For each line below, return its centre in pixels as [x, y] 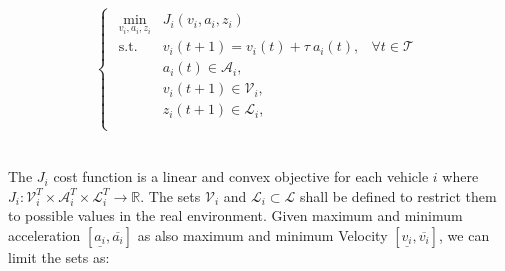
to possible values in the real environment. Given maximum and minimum [235, 215]
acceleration [44, 234]
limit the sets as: [59, 256]
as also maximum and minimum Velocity [262, 234]
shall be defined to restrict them [398, 195]
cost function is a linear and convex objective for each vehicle [241, 176]
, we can [464, 234]
